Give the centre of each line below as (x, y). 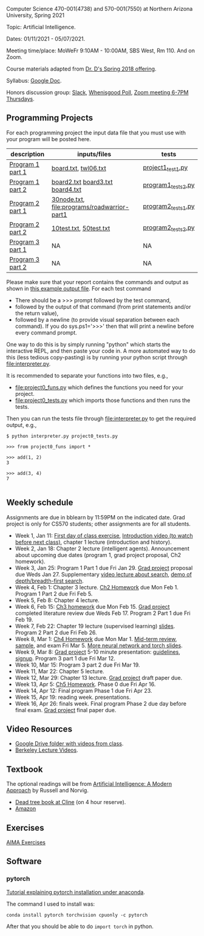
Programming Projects (49, 118)
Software (24, 861)
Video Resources (39, 729)
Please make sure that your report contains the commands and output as (97, 282)
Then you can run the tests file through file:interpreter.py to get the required (101, 418)
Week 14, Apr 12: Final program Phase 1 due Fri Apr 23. (83, 690)
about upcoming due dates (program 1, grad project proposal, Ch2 (98, 555)
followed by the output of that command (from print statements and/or (103, 307)
